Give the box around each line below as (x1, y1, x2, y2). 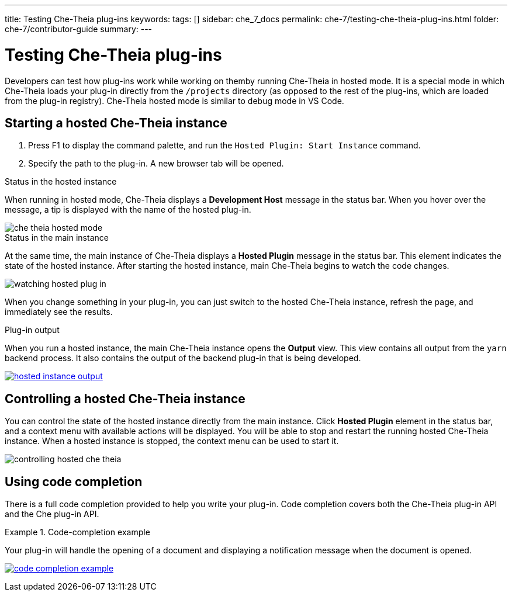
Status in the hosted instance (5, 176, 117, 187)
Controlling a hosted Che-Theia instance (5, 391, 245, 406)
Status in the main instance (5, 233, 109, 243)
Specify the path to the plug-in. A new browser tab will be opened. (28, 158, 284, 169)
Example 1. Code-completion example (5, 527, 150, 538)
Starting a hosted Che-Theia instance (5, 115, 227, 130)
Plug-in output (5, 325, 60, 335)
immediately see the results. (5, 307, 113, 317)
